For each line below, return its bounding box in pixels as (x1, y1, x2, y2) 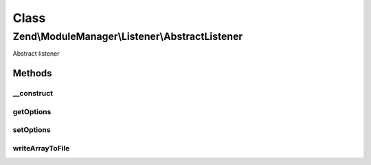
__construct (12, 89, 54, 98)
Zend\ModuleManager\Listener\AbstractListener (12, 30, 243, 43)
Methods (12, 67, 52, 79)
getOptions (12, 107, 52, 116)
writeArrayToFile (12, 143, 70, 153)
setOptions (12, 125, 51, 135)
